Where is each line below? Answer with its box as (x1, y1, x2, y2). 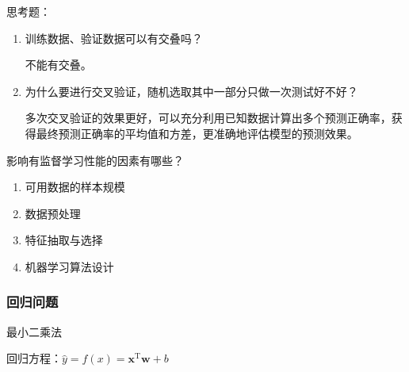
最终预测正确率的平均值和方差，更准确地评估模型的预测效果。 (36, 125, 358, 141)
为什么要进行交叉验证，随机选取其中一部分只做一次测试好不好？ (25, 82, 358, 99)
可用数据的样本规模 (25, 178, 125, 195)
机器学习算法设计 (25, 258, 114, 274)
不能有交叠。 (25, 56, 92, 73)
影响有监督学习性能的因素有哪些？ (6, 151, 184, 168)
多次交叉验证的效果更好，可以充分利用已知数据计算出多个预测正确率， (25, 109, 392, 126)
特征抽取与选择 (25, 232, 103, 248)
